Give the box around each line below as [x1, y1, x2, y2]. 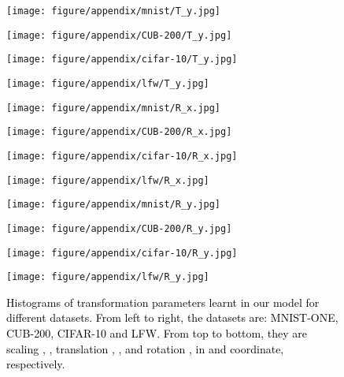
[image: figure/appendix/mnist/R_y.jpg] [6, 199, 221, 211]
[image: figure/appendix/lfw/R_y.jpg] [6, 271, 209, 283]
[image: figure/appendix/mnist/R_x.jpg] [6, 102, 221, 114]
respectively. [6, 356, 65, 372]
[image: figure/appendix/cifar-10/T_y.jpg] [6, 54, 238, 65]
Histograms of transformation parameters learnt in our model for [6, 293, 320, 310]
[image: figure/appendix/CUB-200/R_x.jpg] [6, 126, 232, 138]
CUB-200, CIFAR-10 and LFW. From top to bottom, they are [6, 325, 307, 342]
